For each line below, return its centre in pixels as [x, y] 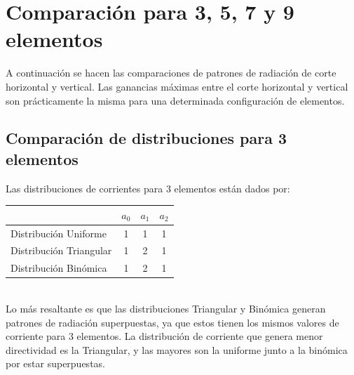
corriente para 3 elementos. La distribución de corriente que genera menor [164, 336]
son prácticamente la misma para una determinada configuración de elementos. [175, 100]
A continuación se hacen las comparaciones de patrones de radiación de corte [171, 73]
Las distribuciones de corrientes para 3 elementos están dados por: [148, 188]
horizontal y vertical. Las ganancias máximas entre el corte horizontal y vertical [177, 86]
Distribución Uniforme [59, 233]
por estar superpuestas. [55, 363]
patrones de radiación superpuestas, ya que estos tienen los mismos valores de [172, 322]
